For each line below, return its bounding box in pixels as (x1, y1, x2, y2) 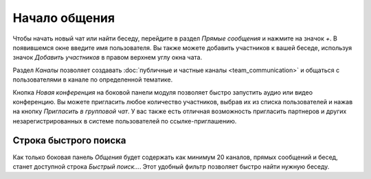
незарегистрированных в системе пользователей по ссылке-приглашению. (12, 117, 237, 125)
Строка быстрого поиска (12, 134, 126, 147)
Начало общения (12, 10, 115, 25)
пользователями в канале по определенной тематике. (12, 75, 173, 84)
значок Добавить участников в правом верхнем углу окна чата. (12, 53, 203, 62)
